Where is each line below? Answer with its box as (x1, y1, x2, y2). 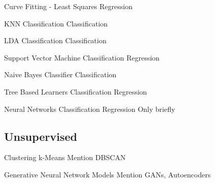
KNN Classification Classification (4, 18, 108, 28)
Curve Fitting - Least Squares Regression (4, 1, 133, 11)
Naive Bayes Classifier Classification (4, 69, 117, 80)
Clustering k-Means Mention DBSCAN (4, 152, 126, 163)
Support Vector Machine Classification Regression (4, 52, 160, 63)
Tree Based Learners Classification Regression (4, 86, 147, 97)
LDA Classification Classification (4, 35, 106, 46)
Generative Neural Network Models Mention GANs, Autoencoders (4, 169, 211, 179)
